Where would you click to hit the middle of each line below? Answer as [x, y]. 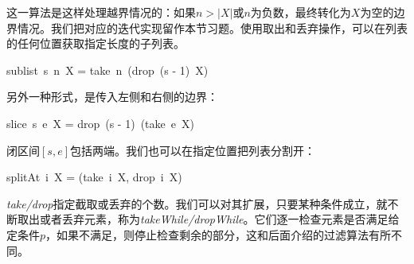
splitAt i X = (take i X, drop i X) [94, 177]
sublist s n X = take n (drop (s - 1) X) [107, 70]
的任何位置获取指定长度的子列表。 [96, 43]
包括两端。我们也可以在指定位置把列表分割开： [193, 150]
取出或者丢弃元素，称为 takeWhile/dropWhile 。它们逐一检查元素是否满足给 [208, 219]
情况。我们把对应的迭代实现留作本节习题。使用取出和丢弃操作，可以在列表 [212, 27]
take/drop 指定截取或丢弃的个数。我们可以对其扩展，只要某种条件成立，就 [197, 203]
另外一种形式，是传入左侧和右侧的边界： [112, 97]
